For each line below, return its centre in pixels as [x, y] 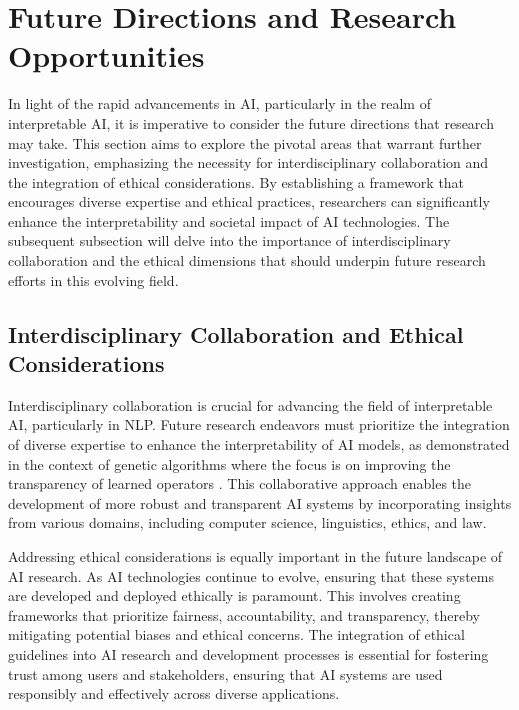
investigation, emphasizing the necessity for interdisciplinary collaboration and [248, 162]
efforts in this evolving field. [93, 279]
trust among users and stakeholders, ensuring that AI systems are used [225, 673]
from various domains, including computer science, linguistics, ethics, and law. [247, 522]
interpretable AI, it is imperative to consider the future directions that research [251, 122]
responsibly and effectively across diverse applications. [174, 693]
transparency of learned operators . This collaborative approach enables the [240, 483]
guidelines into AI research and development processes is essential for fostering [248, 653]
